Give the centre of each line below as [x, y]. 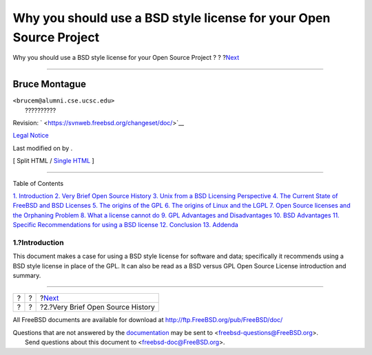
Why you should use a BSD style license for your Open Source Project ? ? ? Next [126, 58]
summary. [27, 276]
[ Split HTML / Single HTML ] [53, 161]
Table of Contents [38, 183]
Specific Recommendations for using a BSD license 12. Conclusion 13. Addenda [126, 225]
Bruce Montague [49, 84]
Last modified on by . [43, 148]
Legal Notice [31, 136]
